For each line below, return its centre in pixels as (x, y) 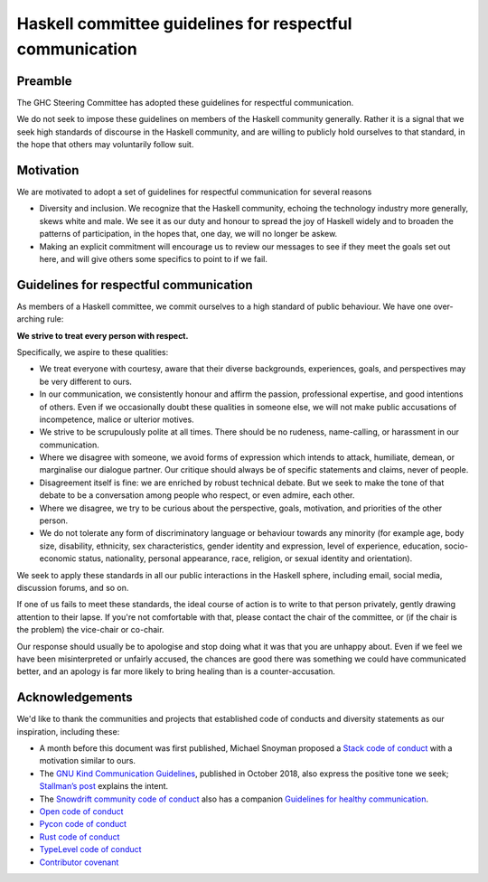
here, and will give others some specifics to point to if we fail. (154, 258)
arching (31, 319)
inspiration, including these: (68, 731)
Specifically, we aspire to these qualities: (93, 352)
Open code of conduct (81, 811)
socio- (456, 546)
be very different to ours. (86, 381)
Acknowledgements (75, 697)
